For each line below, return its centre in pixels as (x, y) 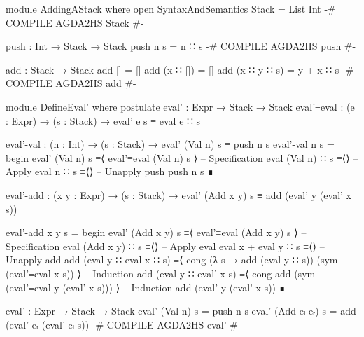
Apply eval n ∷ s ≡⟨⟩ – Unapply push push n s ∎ (110, 171)
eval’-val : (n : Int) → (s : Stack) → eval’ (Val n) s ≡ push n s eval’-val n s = (170, 144)
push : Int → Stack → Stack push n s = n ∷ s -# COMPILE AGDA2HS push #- (181, 46)
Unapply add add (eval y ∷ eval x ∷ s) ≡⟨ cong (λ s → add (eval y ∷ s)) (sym (172, 260)
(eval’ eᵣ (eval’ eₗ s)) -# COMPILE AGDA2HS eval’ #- (124, 324)
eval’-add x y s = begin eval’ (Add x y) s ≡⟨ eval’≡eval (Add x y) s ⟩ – (156, 232)
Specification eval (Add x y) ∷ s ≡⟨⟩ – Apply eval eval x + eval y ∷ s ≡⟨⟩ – (165, 246)
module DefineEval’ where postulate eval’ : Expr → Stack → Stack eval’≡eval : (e (180, 106)
